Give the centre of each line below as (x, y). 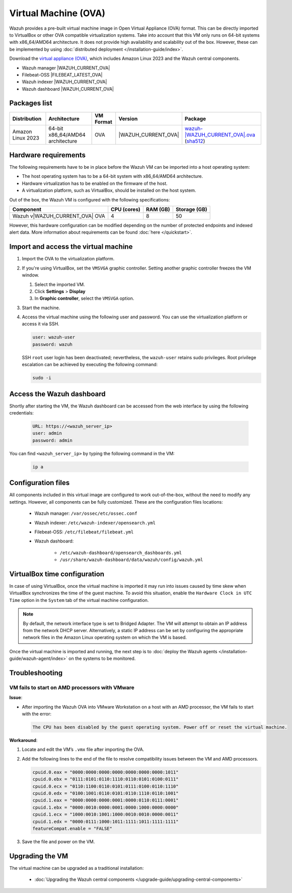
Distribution (27, 118)
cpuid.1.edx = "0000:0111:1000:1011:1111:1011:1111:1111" (105, 821)
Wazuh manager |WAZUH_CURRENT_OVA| (66, 67)
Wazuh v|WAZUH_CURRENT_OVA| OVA (59, 216)
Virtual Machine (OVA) (57, 13)
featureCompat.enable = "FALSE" (72, 828)
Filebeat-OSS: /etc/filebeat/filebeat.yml (84, 532)
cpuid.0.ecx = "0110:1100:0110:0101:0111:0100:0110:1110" (105, 786)
